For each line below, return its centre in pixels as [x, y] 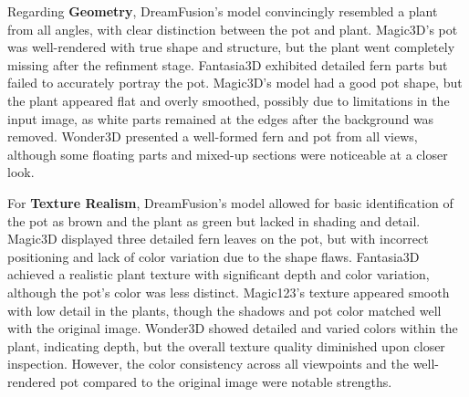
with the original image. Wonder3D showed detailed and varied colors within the [233, 328]
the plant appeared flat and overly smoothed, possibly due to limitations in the [229, 100]
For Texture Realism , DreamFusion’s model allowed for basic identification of [230, 202]
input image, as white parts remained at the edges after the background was [221, 118]
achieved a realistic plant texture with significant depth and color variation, [219, 274]
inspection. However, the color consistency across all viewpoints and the [208, 364]
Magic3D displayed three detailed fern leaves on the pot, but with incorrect [218, 239]
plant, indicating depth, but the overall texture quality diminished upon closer [226, 345]
